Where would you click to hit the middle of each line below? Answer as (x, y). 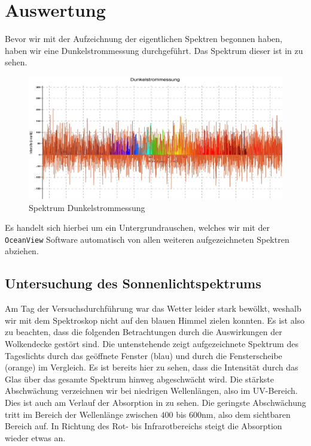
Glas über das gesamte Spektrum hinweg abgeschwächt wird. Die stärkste (140, 379)
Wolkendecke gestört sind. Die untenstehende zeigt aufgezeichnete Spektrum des (152, 344)
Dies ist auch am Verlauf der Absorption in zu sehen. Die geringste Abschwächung (155, 403)
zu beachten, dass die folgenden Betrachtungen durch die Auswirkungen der (144, 332)
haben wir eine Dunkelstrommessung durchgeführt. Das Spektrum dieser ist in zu (154, 50)
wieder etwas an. (35, 437)
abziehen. (22, 251)
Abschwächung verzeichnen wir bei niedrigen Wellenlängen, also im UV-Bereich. (151, 391)
